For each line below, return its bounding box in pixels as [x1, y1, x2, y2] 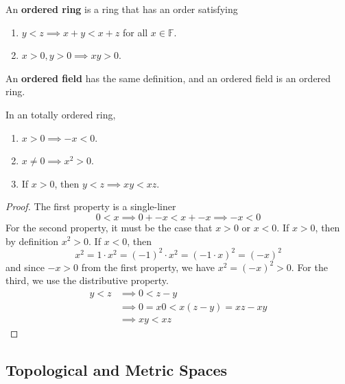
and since [5, 259, 45, 274]
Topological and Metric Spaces [5, 359, 228, 380]
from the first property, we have [81, 259, 215, 274]
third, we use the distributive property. [5, 273, 169, 287]
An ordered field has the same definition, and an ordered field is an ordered [5, 71, 331, 85]
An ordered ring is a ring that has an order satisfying [5, 2, 238, 16]
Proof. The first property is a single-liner [5, 199, 176, 214]
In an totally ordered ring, [5, 107, 116, 121]
